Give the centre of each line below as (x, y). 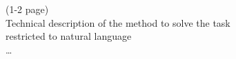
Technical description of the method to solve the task (118, 22)
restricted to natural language (69, 36)
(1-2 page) (27, 9)
